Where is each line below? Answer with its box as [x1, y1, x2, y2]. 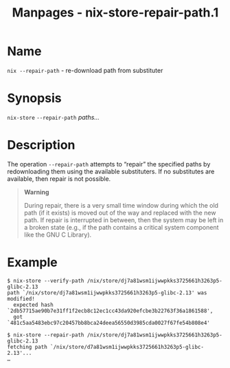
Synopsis [7, 91, 62, 106]
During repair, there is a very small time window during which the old [23, 201, 218, 209]
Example [7, 255, 58, 270]
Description [7, 138, 76, 153]
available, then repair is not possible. [7, 174, 111, 183]
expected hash [13, 301, 54, 308]
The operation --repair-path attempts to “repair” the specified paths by [7, 160, 211, 168]
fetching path [7, 343, 48, 350]
